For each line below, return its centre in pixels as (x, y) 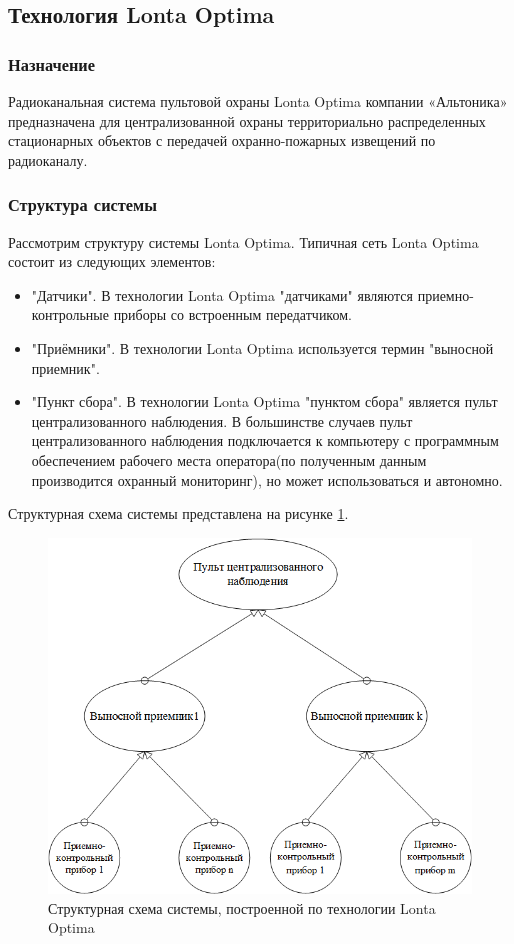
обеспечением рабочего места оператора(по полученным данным (229, 459)
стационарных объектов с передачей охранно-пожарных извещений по (222, 140)
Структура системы (83, 204)
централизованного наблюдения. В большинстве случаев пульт (222, 420)
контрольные (70, 314)
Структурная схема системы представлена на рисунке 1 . (178, 513)
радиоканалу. (48, 159)
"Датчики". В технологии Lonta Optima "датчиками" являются (222, 294)
